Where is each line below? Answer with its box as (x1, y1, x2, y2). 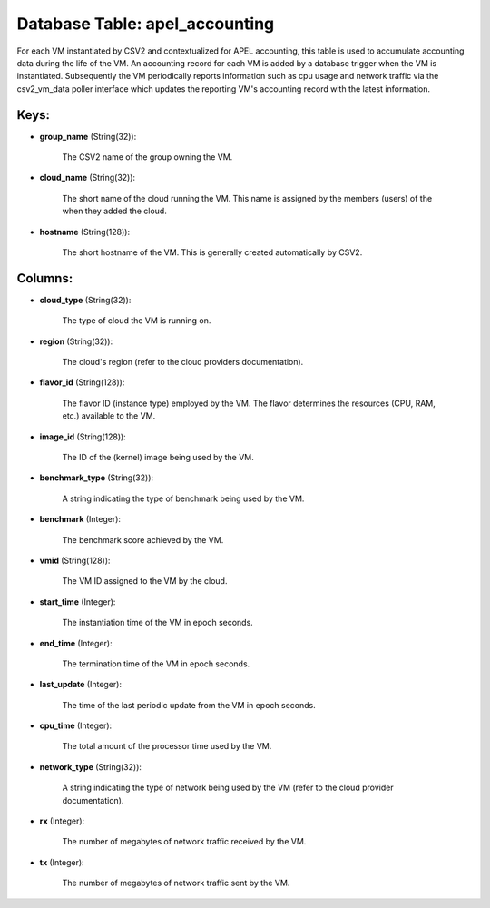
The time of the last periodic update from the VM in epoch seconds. (62, 699, 317, 710)
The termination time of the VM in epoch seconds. (62, 658, 250, 669)
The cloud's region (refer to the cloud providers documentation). (62, 357, 304, 368)
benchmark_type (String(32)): (39, 472, 154, 483)
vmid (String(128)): (39, 555, 111, 566)
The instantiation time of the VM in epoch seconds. (62, 617, 253, 628)
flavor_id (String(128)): (39, 377, 125, 388)
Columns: (16, 271, 73, 286)
